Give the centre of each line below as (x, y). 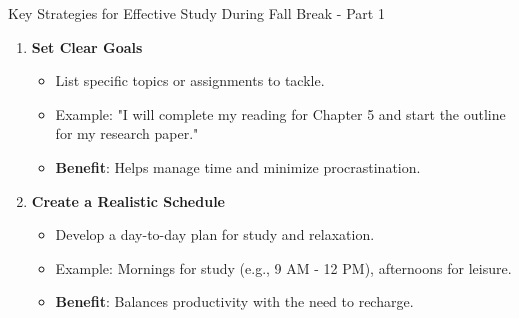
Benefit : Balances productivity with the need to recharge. (234, 301)
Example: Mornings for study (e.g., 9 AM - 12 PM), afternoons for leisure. (283, 267)
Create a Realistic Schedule (128, 200)
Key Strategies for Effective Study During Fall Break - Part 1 (196, 13)
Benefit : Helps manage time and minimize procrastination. (238, 166)
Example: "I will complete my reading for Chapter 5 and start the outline (280, 113)
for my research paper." (127, 133)
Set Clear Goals (87, 46)
